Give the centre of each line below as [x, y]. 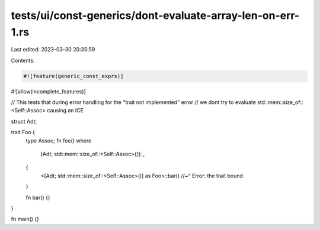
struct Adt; [24, 121]
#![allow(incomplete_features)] [48, 91]
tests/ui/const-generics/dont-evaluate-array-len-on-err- [155, 15]
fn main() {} [25, 219]
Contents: [23, 60]
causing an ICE [65, 111]
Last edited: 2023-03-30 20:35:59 [53, 50]
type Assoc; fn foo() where [59, 140]
